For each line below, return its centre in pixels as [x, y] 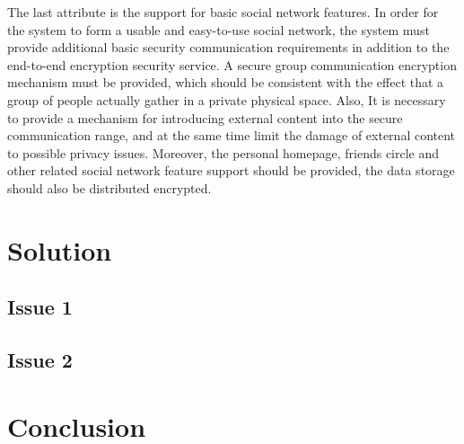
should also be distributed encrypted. [109, 187]
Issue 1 [40, 307]
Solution [60, 249]
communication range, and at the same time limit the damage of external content [232, 135]
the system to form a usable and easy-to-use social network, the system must [219, 29]
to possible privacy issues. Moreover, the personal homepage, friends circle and [223, 152]
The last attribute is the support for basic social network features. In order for [223, 12]
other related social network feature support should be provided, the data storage [231, 170]
